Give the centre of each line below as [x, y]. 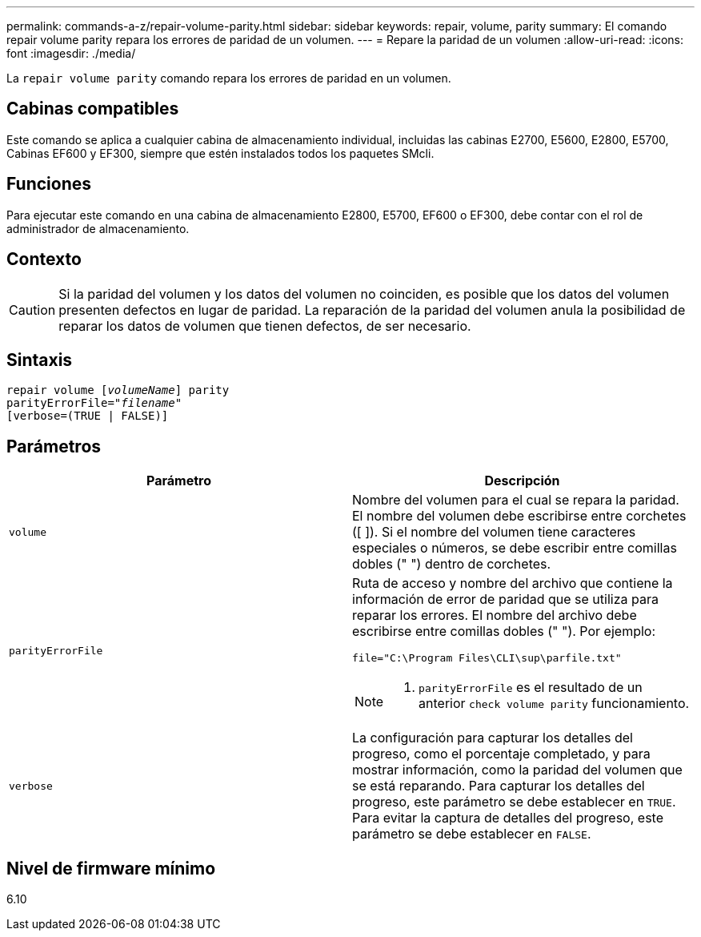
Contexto [44, 259]
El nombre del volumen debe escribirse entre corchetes [519, 516]
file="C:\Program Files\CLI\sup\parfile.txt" [487, 658]
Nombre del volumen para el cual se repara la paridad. [516, 500]
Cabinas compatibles [93, 109]
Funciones [49, 184]
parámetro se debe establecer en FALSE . [472, 834]
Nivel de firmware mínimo [111, 868]
